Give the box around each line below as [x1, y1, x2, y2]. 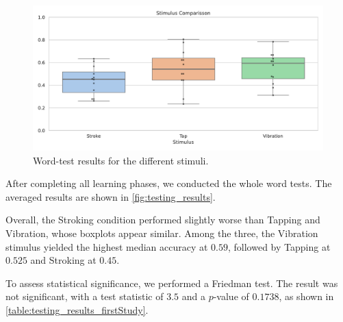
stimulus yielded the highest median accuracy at [5, 239, 208, 253]
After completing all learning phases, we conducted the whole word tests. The [5, 176, 332, 190]
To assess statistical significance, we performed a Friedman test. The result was [5, 275, 338, 290]
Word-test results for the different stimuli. [33, 153, 209, 167]
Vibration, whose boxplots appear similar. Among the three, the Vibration [5, 225, 318, 240]
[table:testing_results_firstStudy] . [5, 302, 149, 317]
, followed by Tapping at [228, 239, 331, 253]
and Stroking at [30, 253, 97, 267]
